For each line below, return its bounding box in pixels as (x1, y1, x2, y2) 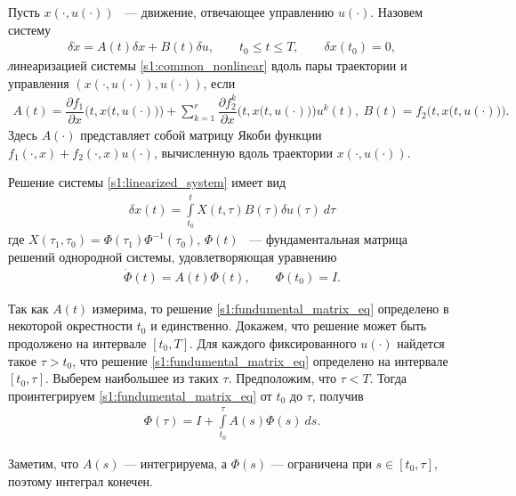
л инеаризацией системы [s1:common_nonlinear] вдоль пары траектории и (8, 56, 407, 75)
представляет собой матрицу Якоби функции (80, 126, 322, 143)
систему (8, 20, 52, 38)
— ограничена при (270, 453, 372, 472)
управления (8, 73, 69, 92)
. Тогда (369, 369, 407, 387)
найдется (397, 333, 445, 352)
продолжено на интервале (8, 333, 147, 352)
